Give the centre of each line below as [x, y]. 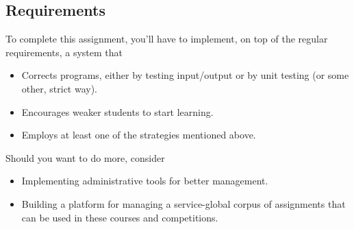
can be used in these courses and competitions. [120, 217]
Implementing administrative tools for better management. [145, 181]
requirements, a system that [64, 52]
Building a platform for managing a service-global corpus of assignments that [184, 203]
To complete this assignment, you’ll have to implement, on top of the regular [167, 39]
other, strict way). [60, 88]
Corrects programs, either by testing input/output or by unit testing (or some [185, 75]
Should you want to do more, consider [85, 157]
